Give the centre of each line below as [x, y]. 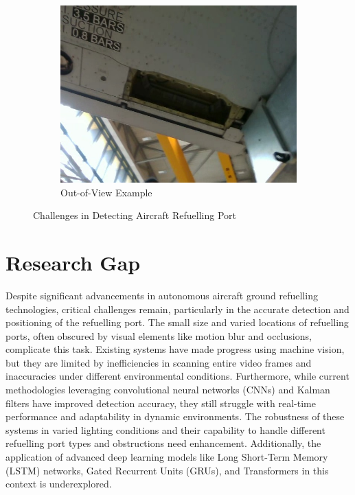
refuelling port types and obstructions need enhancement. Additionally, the [163, 443]
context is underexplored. [59, 484]
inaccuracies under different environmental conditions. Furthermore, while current [177, 376]
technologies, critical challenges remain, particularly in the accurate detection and [177, 309]
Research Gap [73, 262]
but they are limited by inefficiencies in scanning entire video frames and [159, 362]
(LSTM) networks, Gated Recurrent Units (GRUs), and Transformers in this [167, 470]
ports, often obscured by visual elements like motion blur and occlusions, [159, 335]
